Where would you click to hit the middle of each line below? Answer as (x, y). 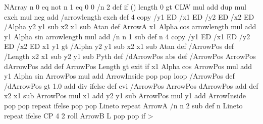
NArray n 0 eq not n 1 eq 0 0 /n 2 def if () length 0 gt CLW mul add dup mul (125, 7)
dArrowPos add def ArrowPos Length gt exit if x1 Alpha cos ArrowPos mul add (128, 66)
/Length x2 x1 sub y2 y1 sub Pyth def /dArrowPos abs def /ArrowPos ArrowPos (130, 56)
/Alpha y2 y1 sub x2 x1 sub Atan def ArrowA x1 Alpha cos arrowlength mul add (130, 26)
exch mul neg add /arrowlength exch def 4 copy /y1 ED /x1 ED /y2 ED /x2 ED (129, 16)
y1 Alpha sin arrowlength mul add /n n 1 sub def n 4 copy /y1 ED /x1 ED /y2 (127, 36)
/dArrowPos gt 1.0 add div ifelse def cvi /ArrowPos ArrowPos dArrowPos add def (131, 85)
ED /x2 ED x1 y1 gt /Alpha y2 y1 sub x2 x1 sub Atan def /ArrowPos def (119, 46)
